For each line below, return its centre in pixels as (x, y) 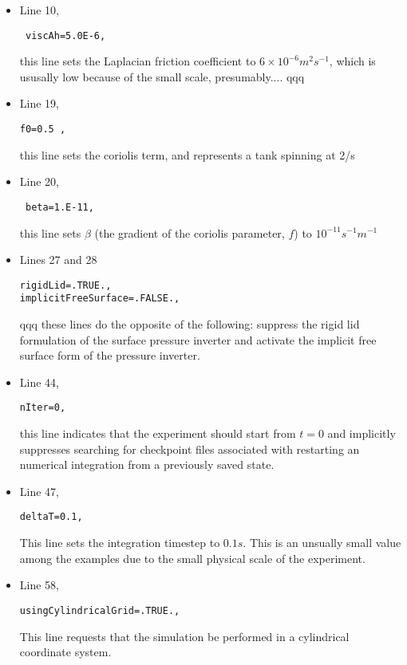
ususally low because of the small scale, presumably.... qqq (162, 76)
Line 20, (39, 181)
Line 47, (39, 491)
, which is (352, 61)
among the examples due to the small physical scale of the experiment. (192, 558)
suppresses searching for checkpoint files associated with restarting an (190, 449)
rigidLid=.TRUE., (65, 285)
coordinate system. (65, 652)
